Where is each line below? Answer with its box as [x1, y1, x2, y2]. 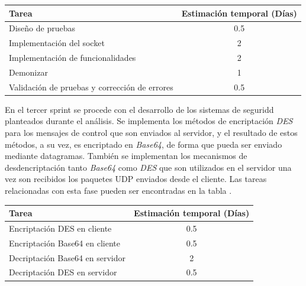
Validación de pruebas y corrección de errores [9, 80, 173, 93]
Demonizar [9, 66, 48, 78]
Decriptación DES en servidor [9, 266, 117, 278]
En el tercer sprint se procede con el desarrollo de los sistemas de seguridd [5, 103, 274, 115]
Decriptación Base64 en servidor [9, 251, 126, 264]
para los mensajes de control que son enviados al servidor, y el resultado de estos [5, 126, 298, 138]
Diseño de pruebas [9, 22, 75, 34]
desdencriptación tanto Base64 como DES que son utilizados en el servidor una [5, 161, 292, 173]
